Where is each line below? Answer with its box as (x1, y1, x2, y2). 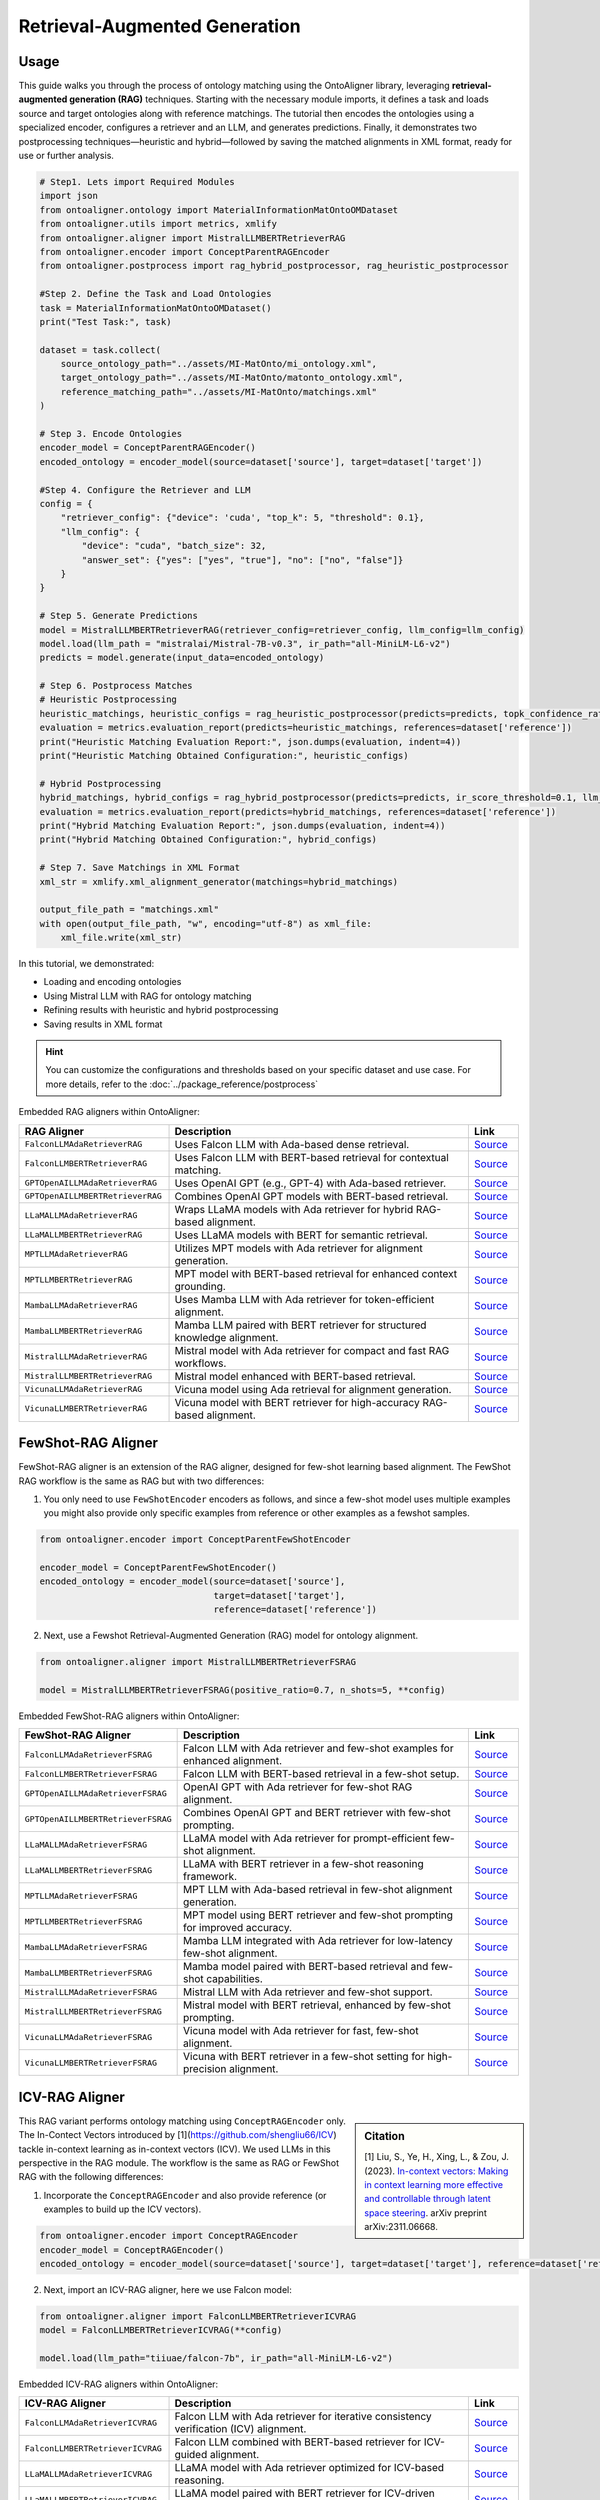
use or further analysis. (18, 150, 115, 162)
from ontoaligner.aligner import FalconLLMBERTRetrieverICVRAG (39, 2310, 357, 2322)
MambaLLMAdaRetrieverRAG (24, 1300, 138, 1311)
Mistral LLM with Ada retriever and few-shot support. (183, 1985, 433, 1999)
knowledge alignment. (174, 1330, 279, 1344)
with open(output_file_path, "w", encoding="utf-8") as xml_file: (39, 918, 372, 929)
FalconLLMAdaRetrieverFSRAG (24, 1749, 153, 1760)
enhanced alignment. (183, 1754, 283, 1768)
